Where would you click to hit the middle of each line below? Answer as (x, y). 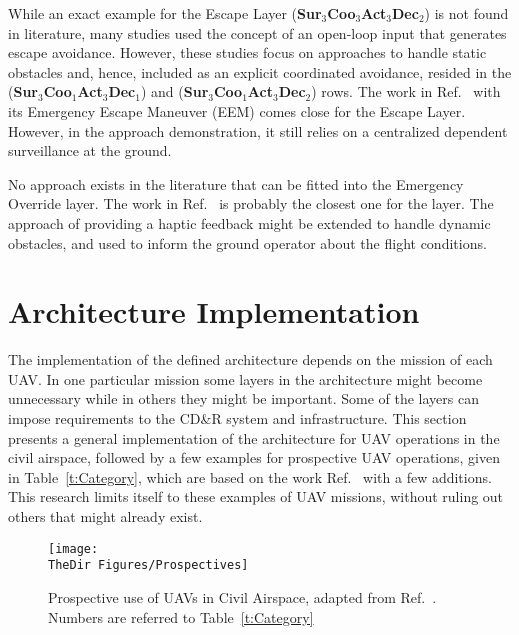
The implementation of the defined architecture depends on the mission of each (250, 359)
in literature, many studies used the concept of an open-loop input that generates (257, 32)
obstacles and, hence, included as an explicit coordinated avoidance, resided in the (260, 71)
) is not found (466, 13)
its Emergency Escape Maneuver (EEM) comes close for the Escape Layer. (237, 110)
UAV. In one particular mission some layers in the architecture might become (245, 378)
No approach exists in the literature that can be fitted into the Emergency (236, 183)
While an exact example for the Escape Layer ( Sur (165, 13)
